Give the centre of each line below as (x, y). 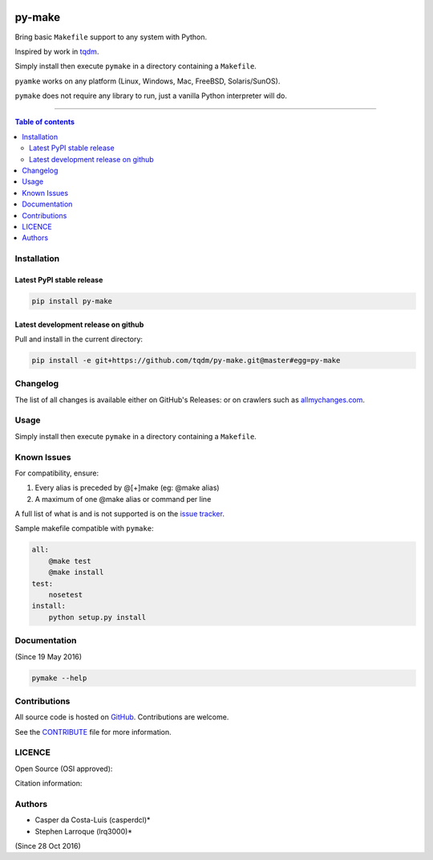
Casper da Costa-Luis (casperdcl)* (93, 820)
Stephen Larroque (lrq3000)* (83, 831)
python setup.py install (97, 617)
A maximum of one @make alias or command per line (123, 499)
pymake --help (59, 678)
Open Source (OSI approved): (64, 768)
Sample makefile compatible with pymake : (84, 528)
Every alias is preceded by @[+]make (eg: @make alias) (127, 488)
